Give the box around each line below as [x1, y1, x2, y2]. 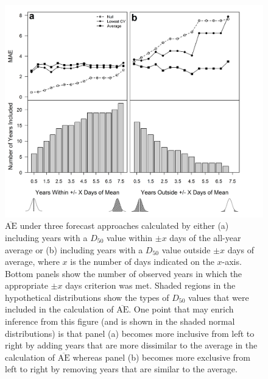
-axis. [222, 255, 242, 268]
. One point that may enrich [129, 303, 234, 316]
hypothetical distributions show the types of [5, 291, 169, 303]
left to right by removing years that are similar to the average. [5, 363, 238, 375]
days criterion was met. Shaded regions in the [65, 279, 236, 292]
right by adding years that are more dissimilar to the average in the [5, 339, 258, 352]
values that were [188, 291, 249, 303]
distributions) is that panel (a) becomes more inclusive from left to [5, 327, 255, 339]
